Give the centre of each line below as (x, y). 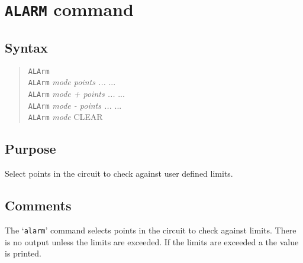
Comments (38, 205)
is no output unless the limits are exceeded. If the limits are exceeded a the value (152, 241)
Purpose (30, 149)
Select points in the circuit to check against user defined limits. (119, 173)
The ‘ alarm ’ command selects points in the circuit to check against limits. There (151, 230)
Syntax (26, 47)
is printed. (23, 253)
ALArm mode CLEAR (65, 117)
